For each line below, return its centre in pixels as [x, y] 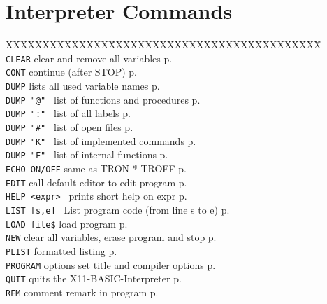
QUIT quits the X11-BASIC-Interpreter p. [94, 278]
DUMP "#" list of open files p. [70, 127]
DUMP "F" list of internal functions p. [87, 154]
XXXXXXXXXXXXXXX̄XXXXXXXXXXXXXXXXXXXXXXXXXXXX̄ [163, 44]
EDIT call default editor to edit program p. [96, 182]
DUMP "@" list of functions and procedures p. [103, 99]
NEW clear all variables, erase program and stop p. [111, 237]
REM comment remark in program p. [82, 292]
